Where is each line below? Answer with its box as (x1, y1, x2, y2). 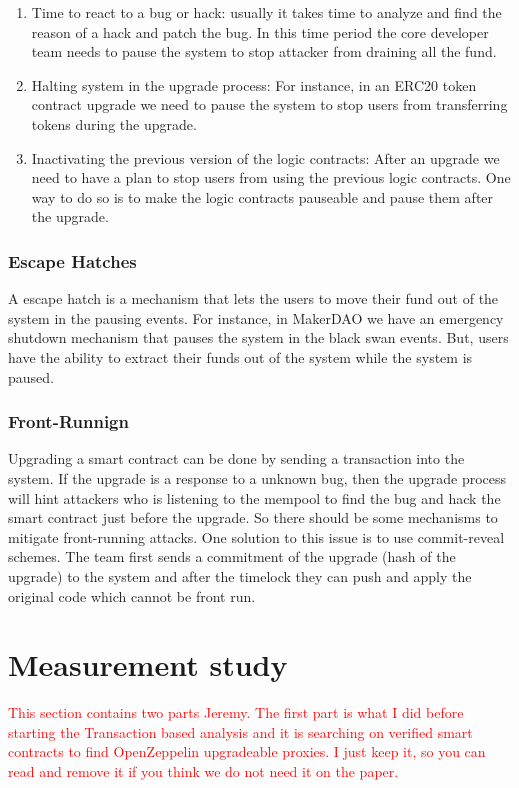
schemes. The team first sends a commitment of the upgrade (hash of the (8, 546, 456, 567)
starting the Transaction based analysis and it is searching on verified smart (8, 721, 473, 742)
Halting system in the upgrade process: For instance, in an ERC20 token (31, 74, 477, 95)
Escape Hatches (8, 248, 137, 273)
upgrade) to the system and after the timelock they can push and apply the (8, 565, 472, 586)
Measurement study (8, 644, 288, 685)
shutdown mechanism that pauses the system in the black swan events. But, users (8, 327, 509, 348)
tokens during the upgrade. (31, 113, 197, 134)
